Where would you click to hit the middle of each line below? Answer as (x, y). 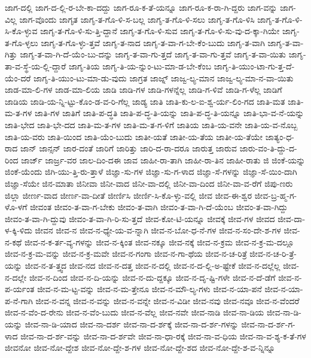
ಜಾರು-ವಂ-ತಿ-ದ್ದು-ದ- (268, 148)
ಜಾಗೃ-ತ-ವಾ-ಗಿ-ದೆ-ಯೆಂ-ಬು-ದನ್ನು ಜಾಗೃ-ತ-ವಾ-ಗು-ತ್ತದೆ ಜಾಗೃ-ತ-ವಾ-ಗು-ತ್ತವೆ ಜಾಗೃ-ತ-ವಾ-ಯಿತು (153, 54)
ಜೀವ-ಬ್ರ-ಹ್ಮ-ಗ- (276, 195)
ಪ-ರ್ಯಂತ (20, 289)
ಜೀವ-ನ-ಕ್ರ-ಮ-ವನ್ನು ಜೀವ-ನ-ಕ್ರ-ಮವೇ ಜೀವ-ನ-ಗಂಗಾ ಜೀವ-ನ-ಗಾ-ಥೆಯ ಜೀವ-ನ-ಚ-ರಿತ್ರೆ (126, 254)
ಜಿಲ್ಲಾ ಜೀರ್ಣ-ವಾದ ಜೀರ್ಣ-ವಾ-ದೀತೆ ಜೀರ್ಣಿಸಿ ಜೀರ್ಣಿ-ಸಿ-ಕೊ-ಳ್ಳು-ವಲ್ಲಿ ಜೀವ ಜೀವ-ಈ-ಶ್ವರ (129, 195)
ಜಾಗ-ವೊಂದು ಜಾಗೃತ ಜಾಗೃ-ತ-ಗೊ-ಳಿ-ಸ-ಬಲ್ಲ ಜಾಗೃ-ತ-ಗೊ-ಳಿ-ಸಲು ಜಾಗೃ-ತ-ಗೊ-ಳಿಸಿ (137, 19)
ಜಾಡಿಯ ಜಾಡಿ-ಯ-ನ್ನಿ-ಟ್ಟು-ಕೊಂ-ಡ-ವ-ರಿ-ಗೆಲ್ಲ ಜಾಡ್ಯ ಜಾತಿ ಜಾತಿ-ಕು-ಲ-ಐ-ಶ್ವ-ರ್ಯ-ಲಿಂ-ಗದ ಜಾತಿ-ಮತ (145, 101)
